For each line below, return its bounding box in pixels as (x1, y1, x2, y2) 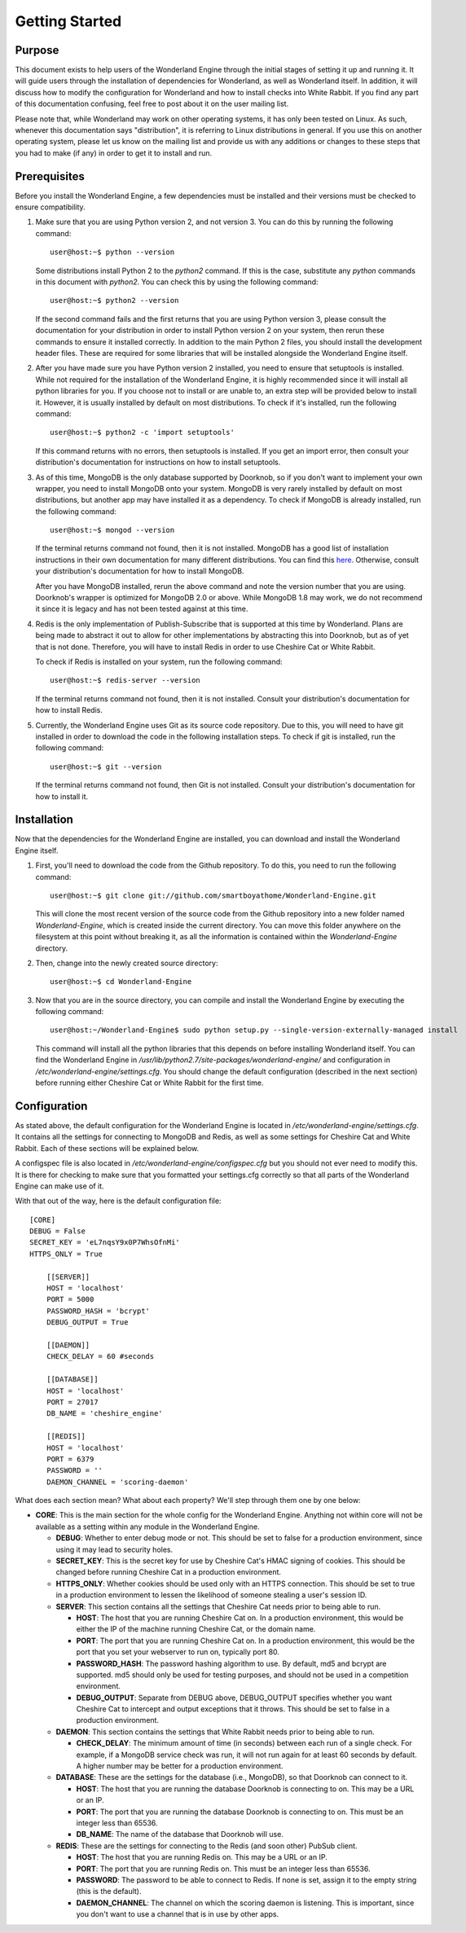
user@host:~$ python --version (50, 248, 175, 257)
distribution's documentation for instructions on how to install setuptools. (35, 457, 281, 468)
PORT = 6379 (46, 1454, 95, 1464)
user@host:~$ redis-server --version (50, 676, 201, 685)
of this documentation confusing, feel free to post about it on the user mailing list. (15, 99, 289, 109)
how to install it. (35, 791, 89, 802)
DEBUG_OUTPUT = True (46, 1318, 129, 1327)
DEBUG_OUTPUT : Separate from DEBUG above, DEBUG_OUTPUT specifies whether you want (76, 1693, 393, 1702)
